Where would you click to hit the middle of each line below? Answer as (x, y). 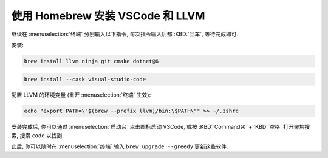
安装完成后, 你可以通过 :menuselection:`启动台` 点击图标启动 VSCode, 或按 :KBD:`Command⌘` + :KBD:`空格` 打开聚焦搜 (160, 127)
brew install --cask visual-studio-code (85, 79)
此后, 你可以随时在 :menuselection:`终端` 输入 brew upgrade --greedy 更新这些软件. (120, 146)
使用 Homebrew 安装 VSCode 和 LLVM (108, 16)
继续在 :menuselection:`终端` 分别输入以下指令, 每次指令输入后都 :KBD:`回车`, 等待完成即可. (125, 34)
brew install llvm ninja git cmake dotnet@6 (91, 61)
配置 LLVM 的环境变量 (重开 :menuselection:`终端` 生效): (81, 95)
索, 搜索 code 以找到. (37, 135)
